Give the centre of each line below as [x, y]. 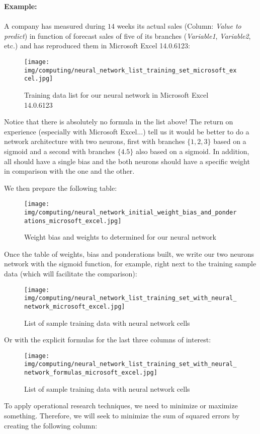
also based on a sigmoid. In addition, [193, 151]
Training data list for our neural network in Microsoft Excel [116, 94]
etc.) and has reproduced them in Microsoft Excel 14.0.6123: [97, 46]
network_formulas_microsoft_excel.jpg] [91, 373]
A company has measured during [55, 26]
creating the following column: [51, 425]
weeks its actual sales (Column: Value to [179, 26]
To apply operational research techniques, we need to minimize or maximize [121, 406]
